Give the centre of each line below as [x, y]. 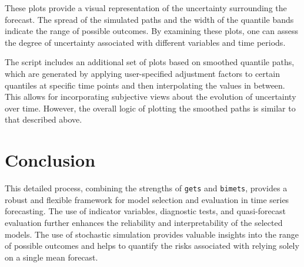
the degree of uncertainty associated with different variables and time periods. [145, 42]
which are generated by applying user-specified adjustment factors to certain [142, 73]
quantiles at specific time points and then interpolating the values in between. [145, 85]
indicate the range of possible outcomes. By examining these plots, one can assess [152, 31]
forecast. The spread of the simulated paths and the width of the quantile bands [149, 19]
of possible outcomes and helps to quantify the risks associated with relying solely [152, 246]
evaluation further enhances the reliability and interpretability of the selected [144, 222]
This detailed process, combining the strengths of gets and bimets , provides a [146, 188]
